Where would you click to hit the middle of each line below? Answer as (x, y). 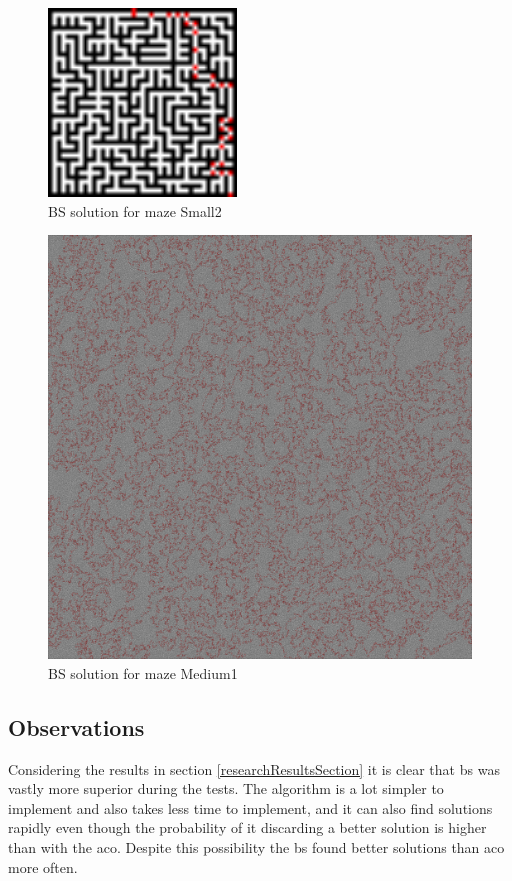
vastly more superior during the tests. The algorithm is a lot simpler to (226, 788)
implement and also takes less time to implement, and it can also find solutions (250, 807)
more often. (43, 866)
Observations (76, 726)
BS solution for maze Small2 (135, 210)
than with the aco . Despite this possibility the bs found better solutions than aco (256, 846)
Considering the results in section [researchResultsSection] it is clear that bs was (254, 768)
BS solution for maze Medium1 (143, 672)
